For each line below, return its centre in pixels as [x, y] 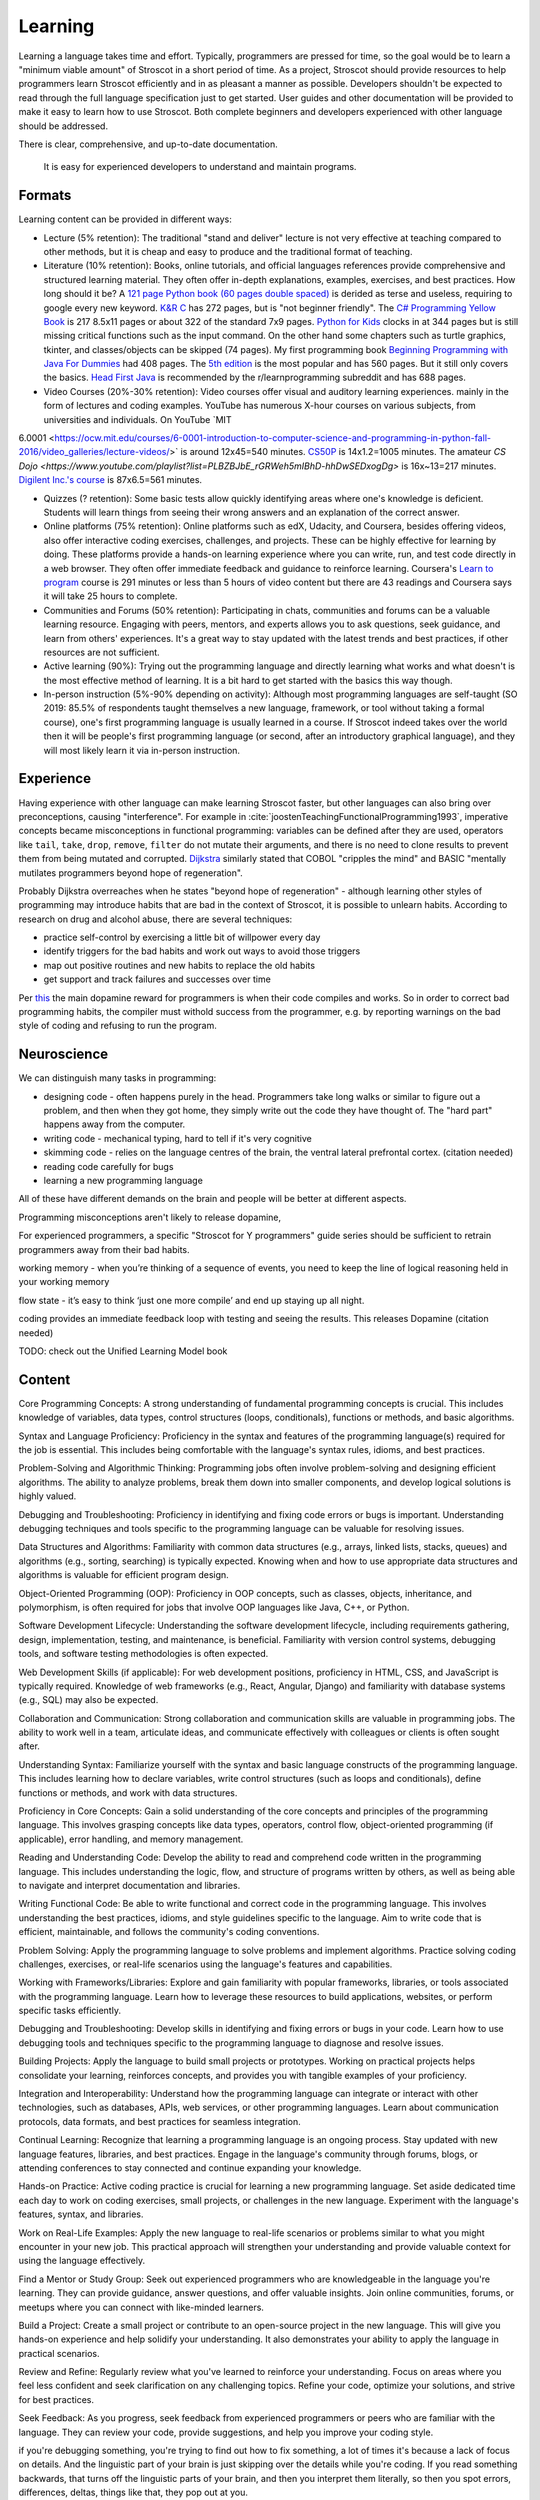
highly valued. [47, 1496]
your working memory [64, 1282]
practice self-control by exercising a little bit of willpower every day [182, 937]
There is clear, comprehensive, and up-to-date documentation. [148, 144]
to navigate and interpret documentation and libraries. [129, 1885]
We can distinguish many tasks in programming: [117, 1078]
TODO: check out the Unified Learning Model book [123, 1351]
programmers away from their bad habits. [104, 1249]
